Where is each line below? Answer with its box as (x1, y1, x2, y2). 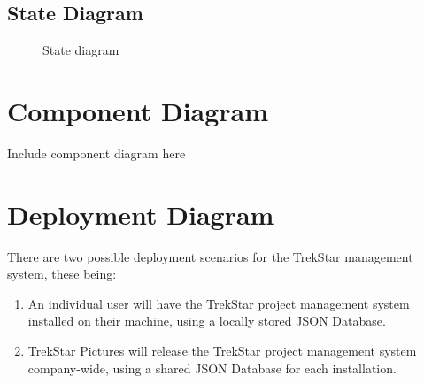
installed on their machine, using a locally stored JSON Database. (27, 311, 386, 330)
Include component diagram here (7, 143, 186, 162)
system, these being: (7, 264, 117, 283)
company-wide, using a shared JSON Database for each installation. (27, 358, 397, 377)
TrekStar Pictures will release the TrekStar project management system (27, 341, 417, 360)
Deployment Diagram (7, 195, 274, 232)
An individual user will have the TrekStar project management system (27, 294, 410, 312)
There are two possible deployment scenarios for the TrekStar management (7, 247, 413, 265)
